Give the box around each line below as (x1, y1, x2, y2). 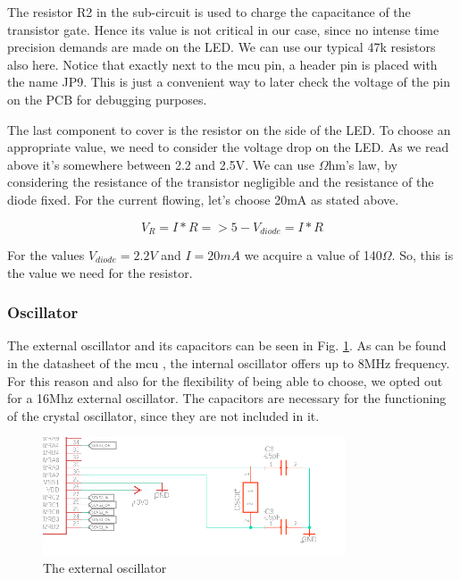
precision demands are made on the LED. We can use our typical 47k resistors (7, 38, 436, 56)
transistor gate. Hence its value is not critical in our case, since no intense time (7, 20, 439, 38)
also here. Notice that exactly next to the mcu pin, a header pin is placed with (7, 55, 438, 73)
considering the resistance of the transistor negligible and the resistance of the (7, 172, 434, 191)
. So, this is (391, 245, 454, 264)
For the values (7, 245, 85, 264)
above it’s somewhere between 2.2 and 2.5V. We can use (7, 155, 314, 173)
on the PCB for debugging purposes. (7, 89, 207, 108)
